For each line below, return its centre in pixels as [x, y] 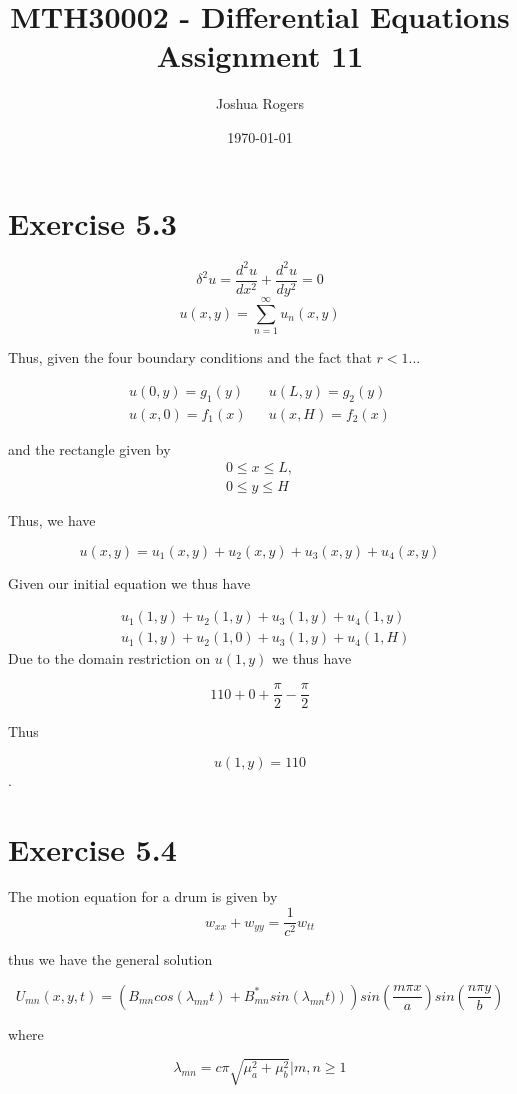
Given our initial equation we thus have [129, 582]
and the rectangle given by [89, 448]
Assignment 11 [260, 55]
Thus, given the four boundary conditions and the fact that [190, 357]
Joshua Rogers [260, 103]
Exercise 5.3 [92, 222]
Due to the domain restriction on [109, 658]
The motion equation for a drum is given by [143, 896]
